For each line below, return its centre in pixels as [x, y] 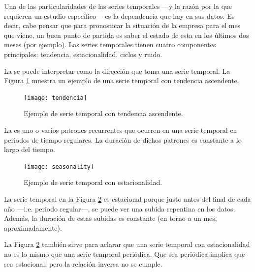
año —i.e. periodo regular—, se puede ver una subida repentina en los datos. [120, 208]
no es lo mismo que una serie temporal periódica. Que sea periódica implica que [125, 254]
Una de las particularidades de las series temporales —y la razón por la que [118, 6]
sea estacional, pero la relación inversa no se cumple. [83, 263]
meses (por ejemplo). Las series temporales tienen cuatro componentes [110, 45]
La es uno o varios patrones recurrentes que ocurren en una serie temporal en [121, 130]
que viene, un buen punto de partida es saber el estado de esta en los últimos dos [127, 35]
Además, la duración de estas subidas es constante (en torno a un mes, [111, 218]
